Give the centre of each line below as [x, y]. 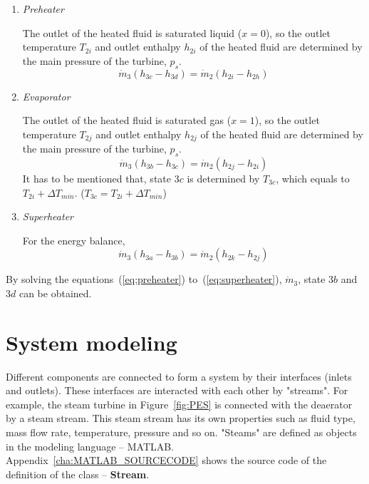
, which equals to [313, 179]
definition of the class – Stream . [78, 474]
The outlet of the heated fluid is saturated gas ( [127, 120]
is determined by [223, 179]
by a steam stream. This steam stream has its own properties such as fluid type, [181, 418]
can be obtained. [55, 293]
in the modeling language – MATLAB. [90, 446]
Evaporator [46, 96]
